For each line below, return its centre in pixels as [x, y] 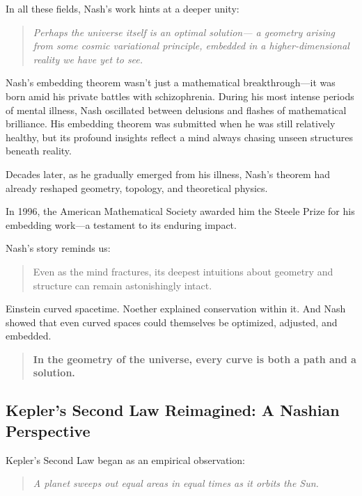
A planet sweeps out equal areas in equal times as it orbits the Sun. [176, 483]
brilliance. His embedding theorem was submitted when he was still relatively [171, 123]
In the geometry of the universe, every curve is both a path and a [195, 359]
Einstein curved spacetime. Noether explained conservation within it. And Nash [176, 309]
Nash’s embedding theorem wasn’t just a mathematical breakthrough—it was [171, 82]
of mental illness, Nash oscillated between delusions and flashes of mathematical [176, 110]
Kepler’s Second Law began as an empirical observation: [125, 459]
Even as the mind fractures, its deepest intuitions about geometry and [183, 271]
